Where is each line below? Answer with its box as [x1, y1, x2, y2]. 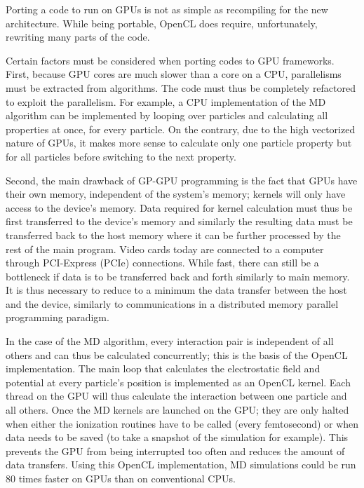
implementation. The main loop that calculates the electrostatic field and [6, 361, 321, 376]
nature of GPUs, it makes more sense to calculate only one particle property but [6, 135, 352, 150]
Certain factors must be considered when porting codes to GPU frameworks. [6, 53, 335, 67]
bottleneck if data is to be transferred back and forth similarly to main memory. [6, 269, 350, 283]
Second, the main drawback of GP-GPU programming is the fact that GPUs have [6, 172, 358, 187]
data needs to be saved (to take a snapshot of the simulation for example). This [6, 430, 349, 445]
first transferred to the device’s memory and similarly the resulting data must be [6, 214, 353, 229]
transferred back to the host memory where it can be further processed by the [6, 227, 341, 242]
